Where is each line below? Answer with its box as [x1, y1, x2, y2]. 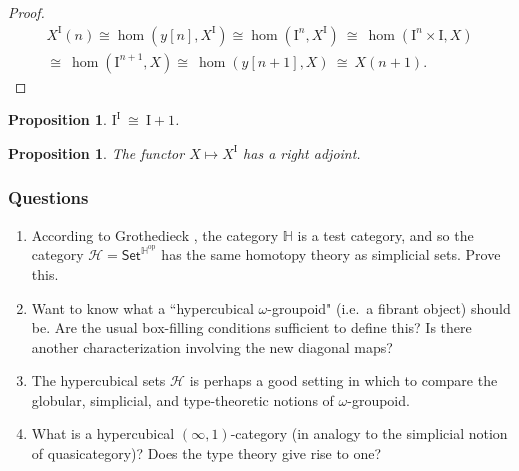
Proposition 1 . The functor [8, 142, 185, 163]
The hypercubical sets [31, 370, 166, 391]
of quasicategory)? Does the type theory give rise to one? [31, 443, 382, 464]
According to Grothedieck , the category [31, 224, 279, 245]
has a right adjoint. [243, 142, 361, 163]
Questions [8, 185, 89, 210]
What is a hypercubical [31, 423, 175, 444]
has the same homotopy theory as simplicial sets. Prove [161, 244, 501, 265]
